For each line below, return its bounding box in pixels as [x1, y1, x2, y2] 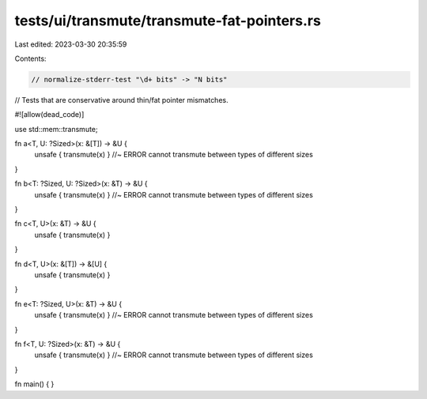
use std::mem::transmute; [14, 124, 98, 134]
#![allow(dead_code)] [14, 110, 85, 119]
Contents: [14, 54, 47, 63]
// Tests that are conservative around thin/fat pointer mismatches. [14, 95, 229, 104]
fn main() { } [14, 379, 55, 389]
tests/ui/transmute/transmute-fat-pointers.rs [14, 12, 322, 29]
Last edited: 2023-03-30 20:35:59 [14, 40, 127, 49]
